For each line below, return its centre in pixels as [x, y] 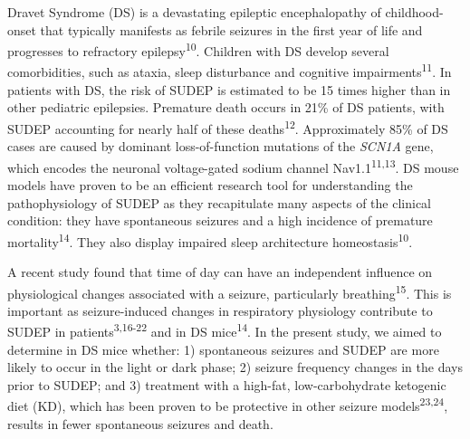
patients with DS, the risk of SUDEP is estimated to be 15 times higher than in [229, 89]
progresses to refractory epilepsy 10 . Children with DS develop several [198, 49]
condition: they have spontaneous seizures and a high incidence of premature [220, 220]
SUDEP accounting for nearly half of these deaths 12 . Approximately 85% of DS [228, 127]
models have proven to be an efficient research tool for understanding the [210, 184]
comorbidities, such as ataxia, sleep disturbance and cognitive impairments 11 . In [230, 71]
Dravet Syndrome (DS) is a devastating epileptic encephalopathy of [194, 12]
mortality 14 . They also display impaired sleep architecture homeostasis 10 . [210, 240]
